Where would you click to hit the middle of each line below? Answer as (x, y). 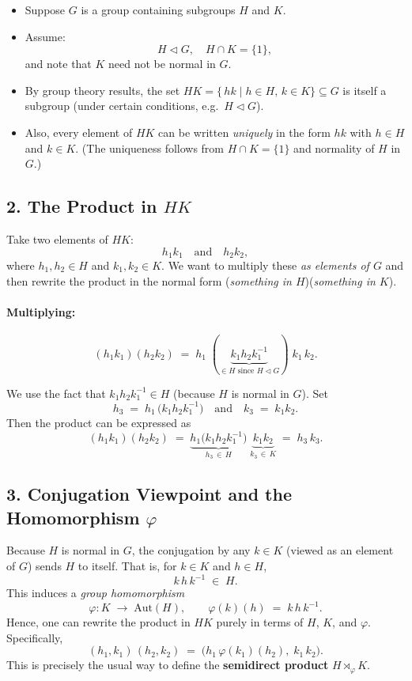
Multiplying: (41, 311)
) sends (44, 566)
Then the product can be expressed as (99, 422)
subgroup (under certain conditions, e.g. (122, 106)
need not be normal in (162, 64)
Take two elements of (57, 238)
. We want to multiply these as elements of (265, 265)
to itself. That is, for (127, 566)
